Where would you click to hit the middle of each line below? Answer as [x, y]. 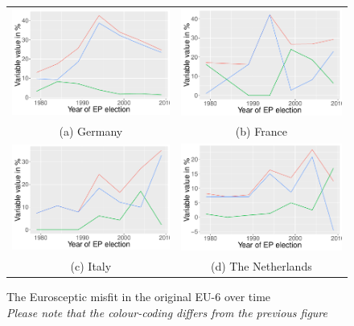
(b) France [261, 130]
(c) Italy [91, 266]
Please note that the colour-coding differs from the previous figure [167, 312]
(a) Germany [91, 130]
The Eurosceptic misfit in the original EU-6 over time [139, 297]
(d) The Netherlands [261, 266]
